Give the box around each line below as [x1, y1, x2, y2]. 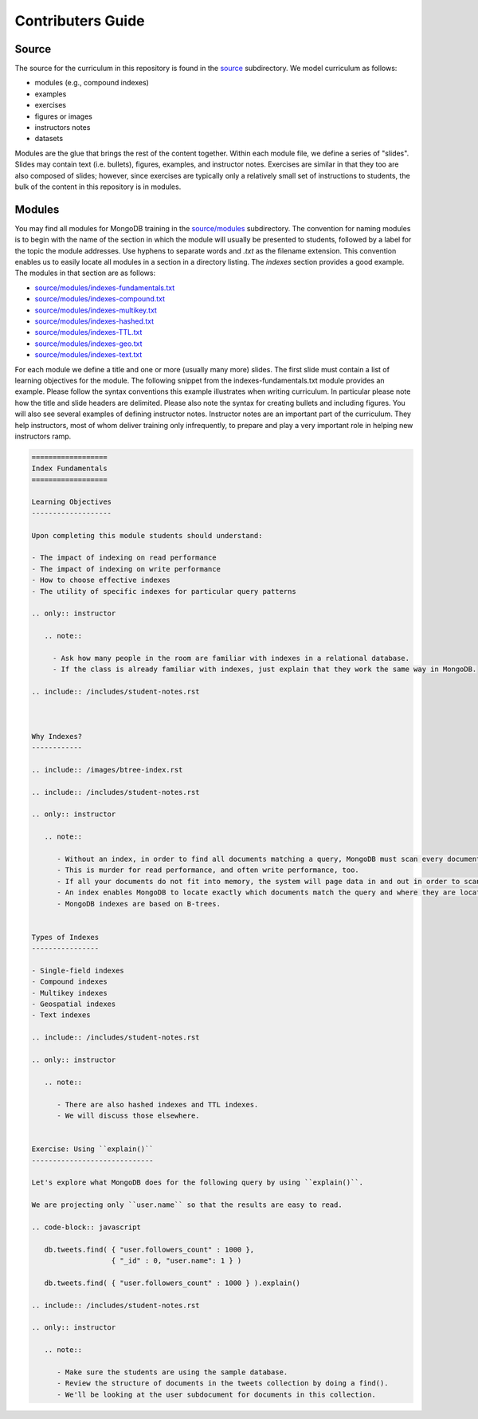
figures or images [34, 112, 93, 121]
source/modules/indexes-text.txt [34, 350, 143, 360]
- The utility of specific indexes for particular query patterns [31, 587, 296, 596]
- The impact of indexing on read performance [31, 553, 217, 562]
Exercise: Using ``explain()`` [31, 1145, 155, 1154]
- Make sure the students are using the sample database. [57, 1367, 288, 1377]
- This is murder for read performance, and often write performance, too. [57, 866, 360, 875]
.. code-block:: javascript [31, 1222, 141, 1232]
